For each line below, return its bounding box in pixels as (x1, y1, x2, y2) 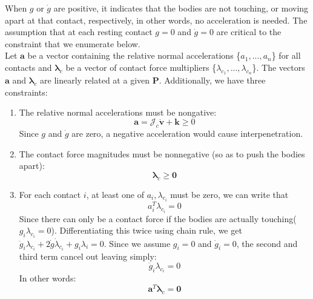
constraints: (5, 85, 48, 98)
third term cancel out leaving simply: (19, 249, 157, 262)
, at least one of (86, 188, 144, 200)
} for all (271, 49, 301, 62)
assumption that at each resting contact (5, 25, 153, 38)
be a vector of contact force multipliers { (65, 61, 217, 73)
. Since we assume (104, 237, 171, 249)
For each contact (19, 188, 81, 200)
